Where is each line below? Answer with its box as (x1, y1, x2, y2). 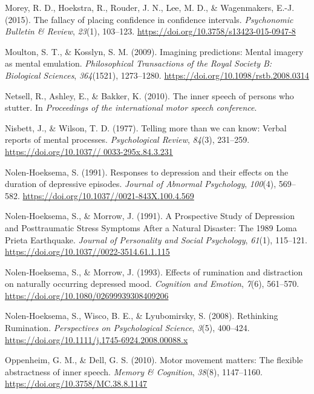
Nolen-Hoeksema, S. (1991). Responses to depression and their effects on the (5, 165, 289, 178)
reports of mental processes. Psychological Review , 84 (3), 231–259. (5, 133, 250, 146)
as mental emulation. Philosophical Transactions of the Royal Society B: (5, 57, 272, 70)
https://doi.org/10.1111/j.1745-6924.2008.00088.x (5, 333, 188, 346)
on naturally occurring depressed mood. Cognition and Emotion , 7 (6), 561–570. (5, 277, 299, 290)
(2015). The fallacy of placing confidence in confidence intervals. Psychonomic (5, 13, 293, 25)
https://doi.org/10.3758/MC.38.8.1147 (5, 377, 148, 390)
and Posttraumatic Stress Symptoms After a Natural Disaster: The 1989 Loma (5, 221, 297, 234)
